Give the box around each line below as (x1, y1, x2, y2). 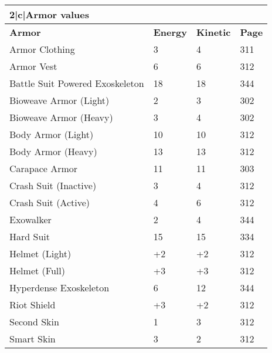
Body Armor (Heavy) (9, 144, 97, 158)
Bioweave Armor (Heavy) (9, 110, 113, 124)
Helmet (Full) (9, 264, 65, 277)
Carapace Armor (9, 162, 78, 175)
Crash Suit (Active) (9, 196, 90, 209)
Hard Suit (9, 230, 50, 243)
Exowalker (9, 213, 52, 226)
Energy (153, 25, 187, 39)
